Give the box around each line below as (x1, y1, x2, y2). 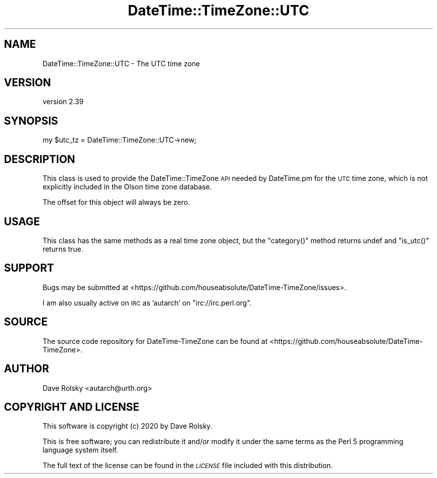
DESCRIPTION (4, 153, 75, 165)
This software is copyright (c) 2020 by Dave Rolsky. (42, 422, 213, 431)
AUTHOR (4, 362, 49, 375)
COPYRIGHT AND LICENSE (4, 400, 140, 413)
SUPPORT (4, 262, 54, 275)
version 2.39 (42, 97, 84, 106)
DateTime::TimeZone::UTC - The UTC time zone (42, 59, 200, 68)
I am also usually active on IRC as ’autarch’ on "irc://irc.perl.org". (42, 298, 252, 307)
